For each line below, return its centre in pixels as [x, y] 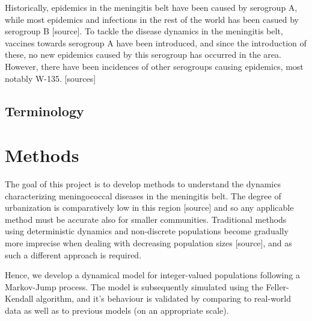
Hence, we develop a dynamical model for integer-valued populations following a [152, 275]
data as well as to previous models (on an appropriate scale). [117, 310]
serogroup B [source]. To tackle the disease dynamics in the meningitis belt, [144, 31]
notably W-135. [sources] [50, 78]
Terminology [44, 111]
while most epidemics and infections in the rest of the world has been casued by [152, 19]
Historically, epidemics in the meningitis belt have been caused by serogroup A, [151, 7]
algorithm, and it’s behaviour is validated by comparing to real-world [164, 298]
